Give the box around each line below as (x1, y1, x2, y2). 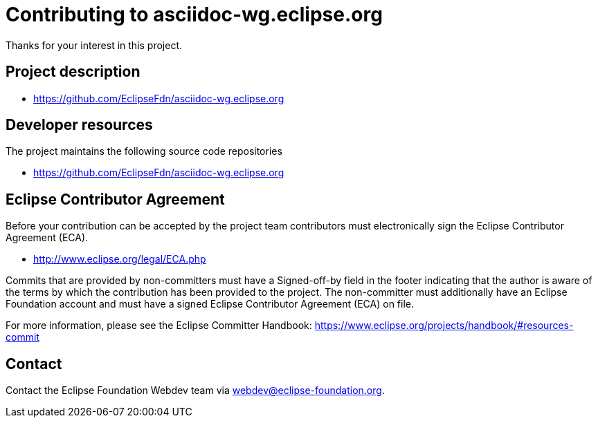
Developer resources (6, 116, 153, 134)
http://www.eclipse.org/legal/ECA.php (33, 253, 206, 265)
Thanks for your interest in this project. (6, 39, 183, 51)
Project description (6, 63, 141, 81)
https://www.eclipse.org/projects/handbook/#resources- (314, 319, 574, 332)
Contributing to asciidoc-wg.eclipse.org (6, 3, 383, 26)
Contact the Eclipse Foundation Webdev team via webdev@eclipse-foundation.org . (6, 384, 385, 397)
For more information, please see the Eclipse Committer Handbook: (6, 319, 312, 332)
